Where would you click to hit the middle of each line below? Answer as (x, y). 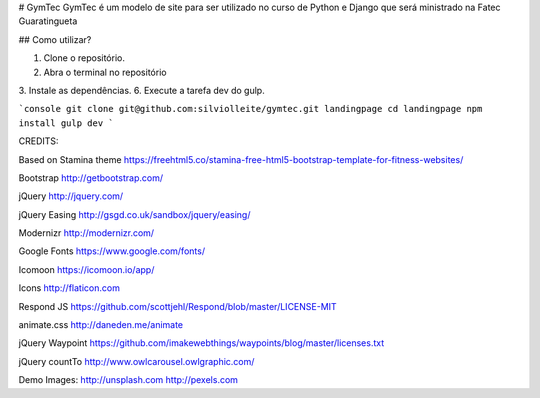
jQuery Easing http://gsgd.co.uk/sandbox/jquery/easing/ (134, 214)
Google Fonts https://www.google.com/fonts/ (111, 251)
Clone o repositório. (84, 58)
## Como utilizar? (55, 39)
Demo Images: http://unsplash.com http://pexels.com (128, 380)
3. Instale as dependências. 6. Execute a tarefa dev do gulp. (141, 90)
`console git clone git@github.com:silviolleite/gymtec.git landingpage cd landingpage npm (250, 109)
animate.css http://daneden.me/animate (101, 325)
